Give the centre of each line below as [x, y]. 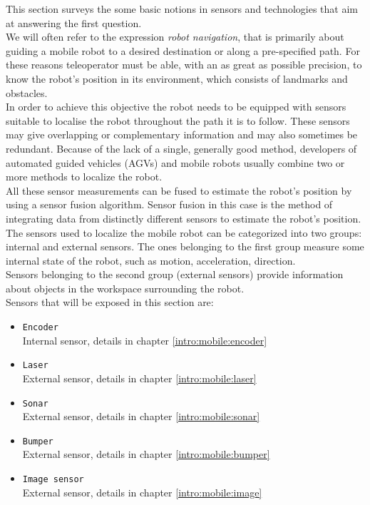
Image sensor [53, 480]
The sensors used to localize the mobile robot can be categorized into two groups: [184, 232]
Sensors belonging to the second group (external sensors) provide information [175, 274]
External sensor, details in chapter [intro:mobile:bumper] [146, 454]
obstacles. [27, 92]
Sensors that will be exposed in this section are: [110, 302]
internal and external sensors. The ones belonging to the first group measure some [185, 246]
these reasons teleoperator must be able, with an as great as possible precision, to [184, 65]
